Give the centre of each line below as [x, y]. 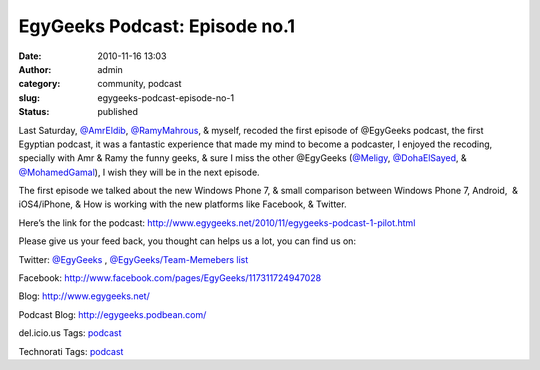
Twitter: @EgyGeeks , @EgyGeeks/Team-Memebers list [133, 259]
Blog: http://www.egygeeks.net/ [84, 296]
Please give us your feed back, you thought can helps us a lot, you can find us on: [187, 241]
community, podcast [139, 84]
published [118, 112]
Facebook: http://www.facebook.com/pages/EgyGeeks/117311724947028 [170, 278]
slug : [29, 97]
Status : [34, 112]
